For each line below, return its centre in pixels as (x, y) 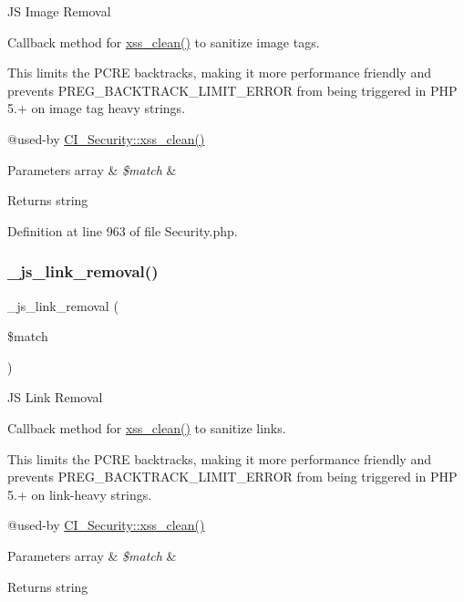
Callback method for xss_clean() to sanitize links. (147, 427)
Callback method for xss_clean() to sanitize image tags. (164, 42)
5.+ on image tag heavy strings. (97, 108)
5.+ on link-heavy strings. (80, 494)
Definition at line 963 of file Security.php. (123, 230)
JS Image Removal (59, 11)
